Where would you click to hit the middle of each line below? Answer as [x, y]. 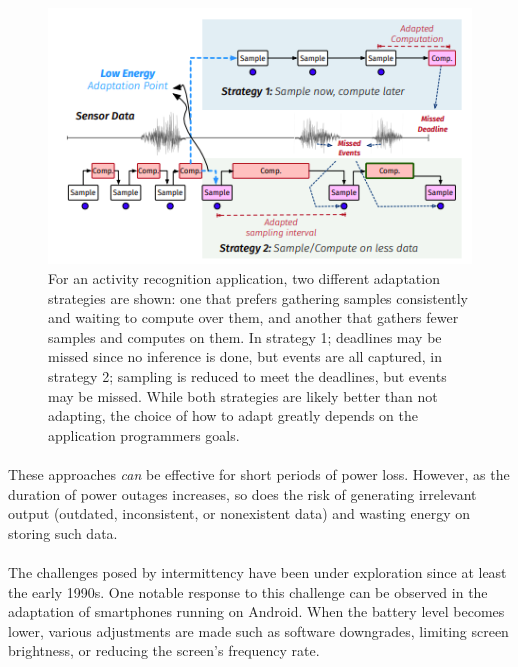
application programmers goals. [144, 434]
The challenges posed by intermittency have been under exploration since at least [257, 571]
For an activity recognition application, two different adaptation [244, 278]
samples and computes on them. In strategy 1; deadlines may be [245, 336]
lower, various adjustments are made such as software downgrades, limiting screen [258, 630]
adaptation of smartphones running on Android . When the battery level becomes [256, 611]
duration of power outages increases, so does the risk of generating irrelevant [242, 493]
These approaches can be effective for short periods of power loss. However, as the [259, 474]
